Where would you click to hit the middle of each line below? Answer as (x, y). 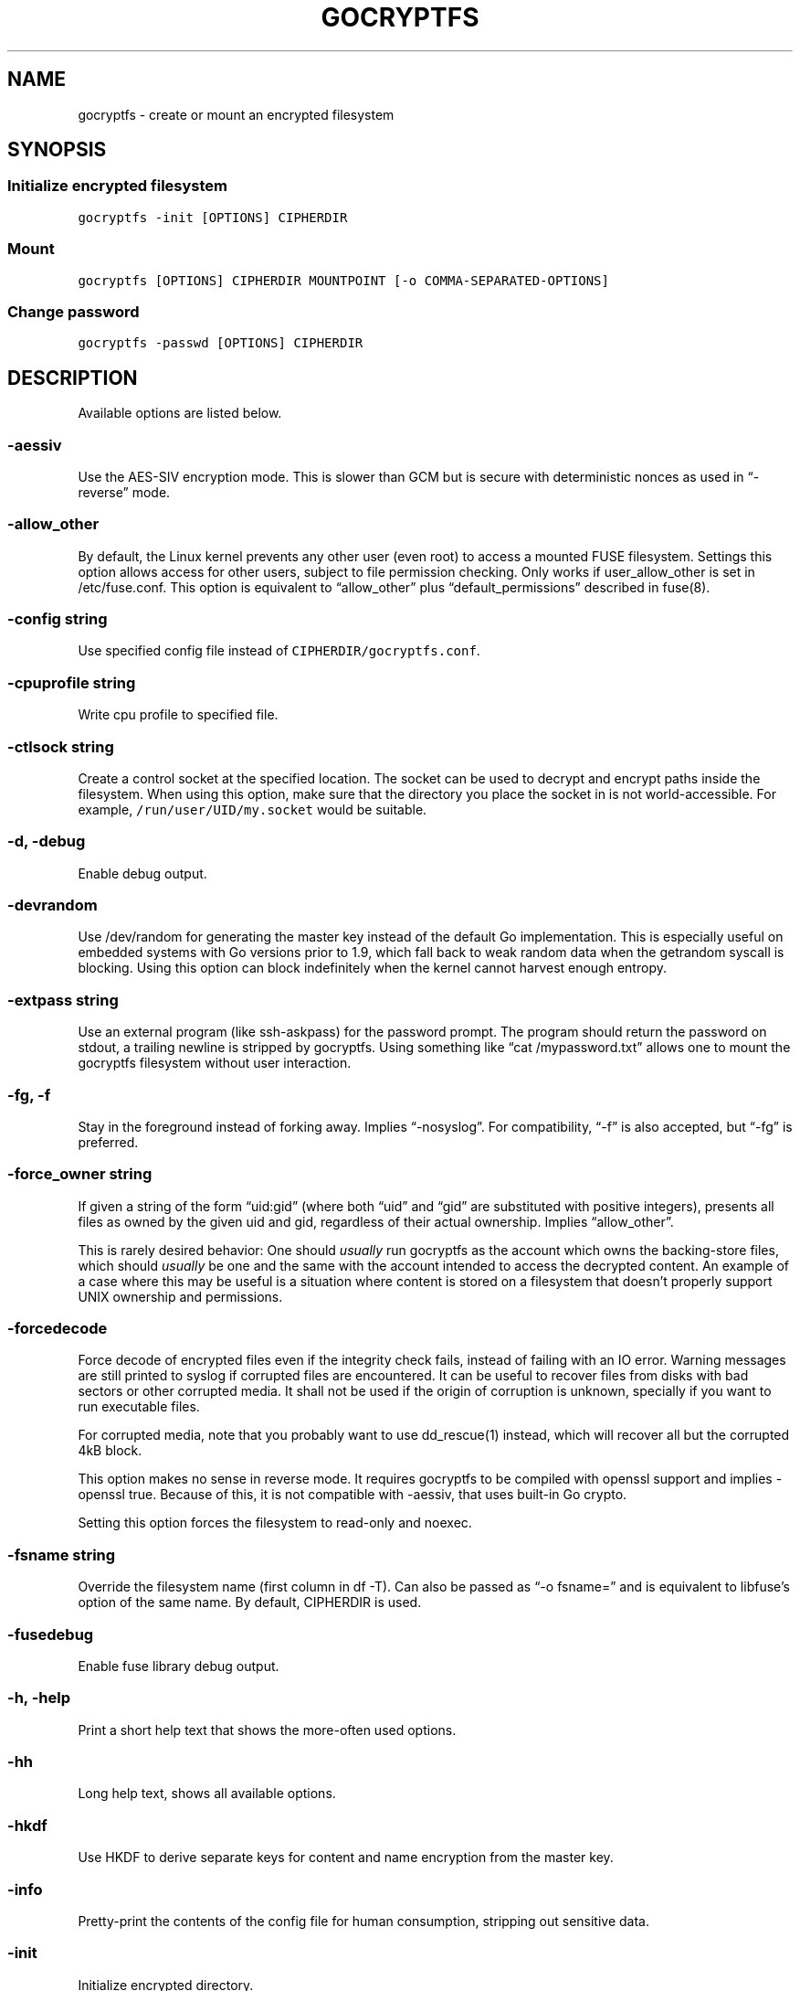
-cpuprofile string (72, 682)
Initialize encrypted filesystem (117, 186)
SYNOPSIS (57, 150)
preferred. (108, 1142)
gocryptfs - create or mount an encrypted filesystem (236, 114)
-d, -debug (47, 841)
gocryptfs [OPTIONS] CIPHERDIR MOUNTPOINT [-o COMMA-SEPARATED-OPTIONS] (343, 280)
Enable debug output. (142, 873)
